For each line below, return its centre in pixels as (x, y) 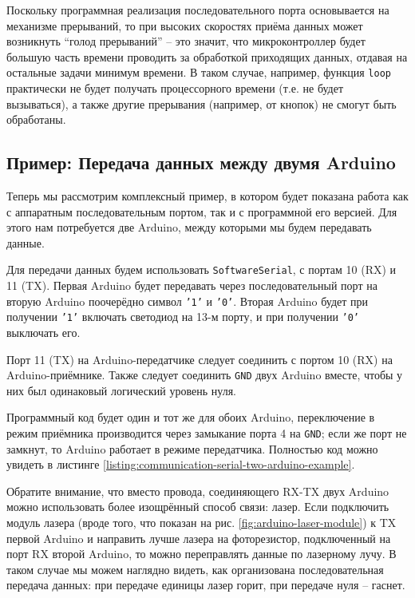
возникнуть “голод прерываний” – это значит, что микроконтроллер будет (186, 41)
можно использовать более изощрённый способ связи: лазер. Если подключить (198, 507)
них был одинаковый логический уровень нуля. (121, 390)
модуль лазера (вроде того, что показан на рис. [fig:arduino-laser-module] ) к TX (202, 523)
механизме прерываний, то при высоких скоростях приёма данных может (185, 25)
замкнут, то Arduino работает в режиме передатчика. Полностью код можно (192, 448)
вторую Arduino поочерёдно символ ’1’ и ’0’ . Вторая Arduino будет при (188, 301)
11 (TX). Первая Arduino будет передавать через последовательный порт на (192, 285)
